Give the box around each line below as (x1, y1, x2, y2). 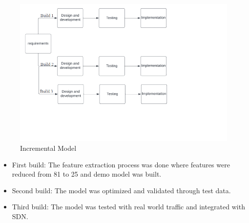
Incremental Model (20, 143, 77, 153)
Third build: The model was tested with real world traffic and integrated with (12, 202, 245, 212)
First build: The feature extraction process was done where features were (12, 159, 230, 169)
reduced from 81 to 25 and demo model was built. (12, 169, 162, 179)
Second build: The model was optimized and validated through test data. (12, 185, 231, 195)
